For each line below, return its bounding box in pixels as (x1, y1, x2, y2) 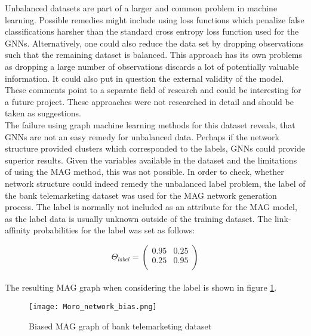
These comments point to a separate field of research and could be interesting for (5, 84, 301, 96)
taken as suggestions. (5, 107, 81, 119)
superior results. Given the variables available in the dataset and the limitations (5, 153, 297, 166)
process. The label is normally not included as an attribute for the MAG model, (5, 201, 297, 213)
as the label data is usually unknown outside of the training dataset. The (5, 212, 272, 224)
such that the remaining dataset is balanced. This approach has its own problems (5, 48, 303, 61)
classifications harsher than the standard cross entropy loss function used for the (5, 25, 299, 38)
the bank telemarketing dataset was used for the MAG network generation (5, 189, 277, 201)
